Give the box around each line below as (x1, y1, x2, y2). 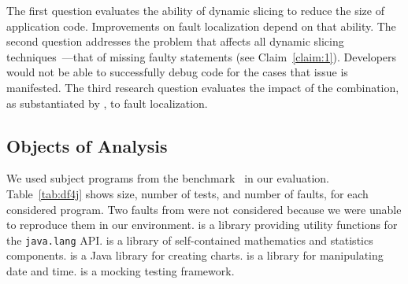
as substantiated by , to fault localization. (6, 94, 208, 111)
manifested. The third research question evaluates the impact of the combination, (6, 79, 399, 95)
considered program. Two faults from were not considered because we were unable (6, 201, 402, 217)
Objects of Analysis (6, 133, 168, 157)
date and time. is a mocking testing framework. (6, 262, 235, 278)
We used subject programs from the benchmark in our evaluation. (6, 170, 329, 186)
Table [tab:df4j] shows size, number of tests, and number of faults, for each (6, 185, 369, 201)
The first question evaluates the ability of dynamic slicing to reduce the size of (6, 2, 384, 18)
